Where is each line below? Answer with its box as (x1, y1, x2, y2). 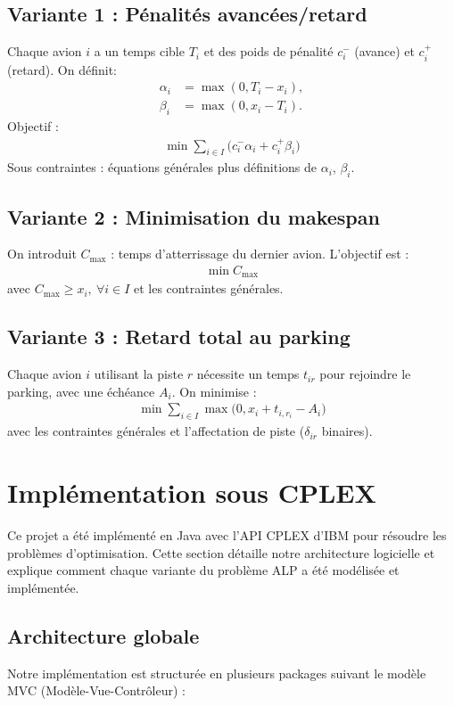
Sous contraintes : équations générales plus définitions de (7, 158, 318, 176)
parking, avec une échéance (7, 382, 155, 400)
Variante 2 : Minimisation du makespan (7, 202, 380, 230)
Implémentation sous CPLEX (7, 473, 376, 510)
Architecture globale (7, 621, 200, 649)
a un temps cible (94, 42, 185, 61)
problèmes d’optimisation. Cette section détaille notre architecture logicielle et (7, 543, 435, 562)
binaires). (321, 422, 373, 440)
